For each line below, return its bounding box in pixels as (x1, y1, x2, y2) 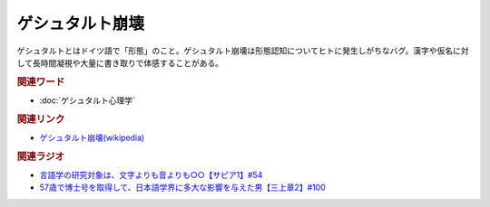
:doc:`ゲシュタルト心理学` (39, 95, 136, 106)
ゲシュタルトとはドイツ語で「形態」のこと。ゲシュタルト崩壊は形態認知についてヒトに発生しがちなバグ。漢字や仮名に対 (16, 45, 469, 56)
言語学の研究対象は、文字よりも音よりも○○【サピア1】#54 (39, 170, 263, 181)
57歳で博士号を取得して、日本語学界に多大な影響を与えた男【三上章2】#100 (39, 182, 326, 193)
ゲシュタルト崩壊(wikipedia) (39, 132, 145, 144)
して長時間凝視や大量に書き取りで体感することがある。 (16, 57, 224, 68)
